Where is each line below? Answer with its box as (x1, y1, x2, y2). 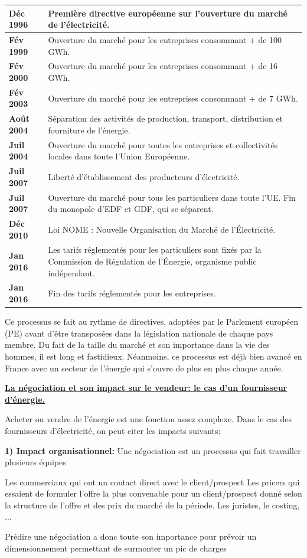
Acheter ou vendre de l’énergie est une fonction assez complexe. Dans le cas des (5, 413, 292, 425)
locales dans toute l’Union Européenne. (48, 150, 190, 162)
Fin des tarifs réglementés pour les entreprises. (48, 287, 216, 299)
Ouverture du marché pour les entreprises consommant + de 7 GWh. (48, 92, 298, 104)
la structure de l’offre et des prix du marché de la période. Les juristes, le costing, (5, 498, 300, 511)
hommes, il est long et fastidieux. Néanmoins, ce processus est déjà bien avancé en (5, 350, 302, 362)
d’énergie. (5, 393, 45, 405)
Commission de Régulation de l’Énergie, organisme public (48, 255, 257, 267)
